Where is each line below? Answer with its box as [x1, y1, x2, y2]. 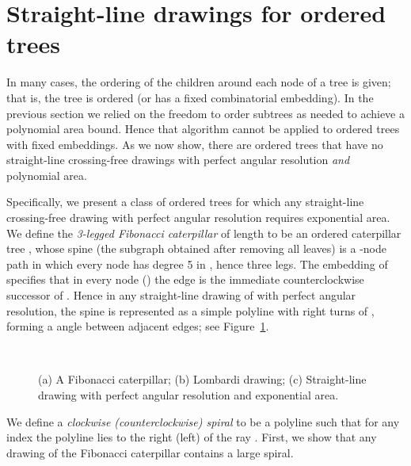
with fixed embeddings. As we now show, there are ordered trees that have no [6, 136, 383, 152]
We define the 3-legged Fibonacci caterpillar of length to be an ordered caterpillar [6, 224, 401, 241]
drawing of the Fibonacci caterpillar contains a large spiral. [6, 444, 294, 460]
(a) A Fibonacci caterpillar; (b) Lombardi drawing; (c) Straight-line [38, 371, 367, 388]
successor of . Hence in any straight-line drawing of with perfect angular [6, 287, 356, 304]
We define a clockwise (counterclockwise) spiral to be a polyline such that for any [6, 413, 400, 430]
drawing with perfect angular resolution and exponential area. [38, 387, 339, 403]
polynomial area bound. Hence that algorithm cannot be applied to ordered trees [6, 120, 400, 137]
